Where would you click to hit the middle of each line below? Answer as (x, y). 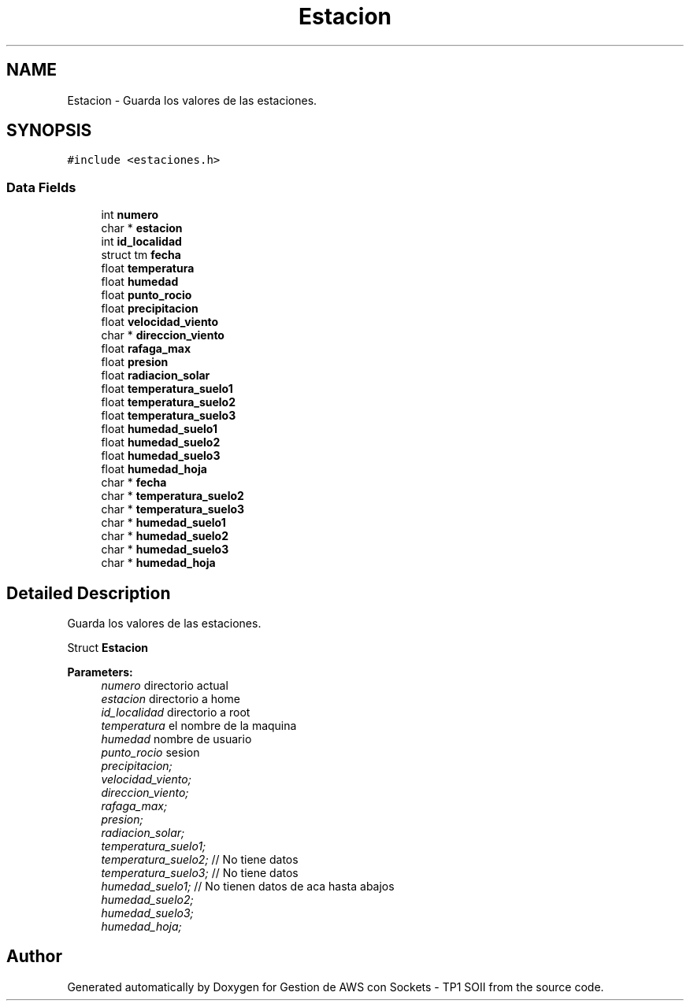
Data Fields (41, 187)
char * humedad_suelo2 (165, 536)
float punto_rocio (147, 295)
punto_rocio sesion (150, 753)
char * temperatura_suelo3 (173, 509)
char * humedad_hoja (158, 563)
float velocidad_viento (160, 322)
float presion (135, 362)
